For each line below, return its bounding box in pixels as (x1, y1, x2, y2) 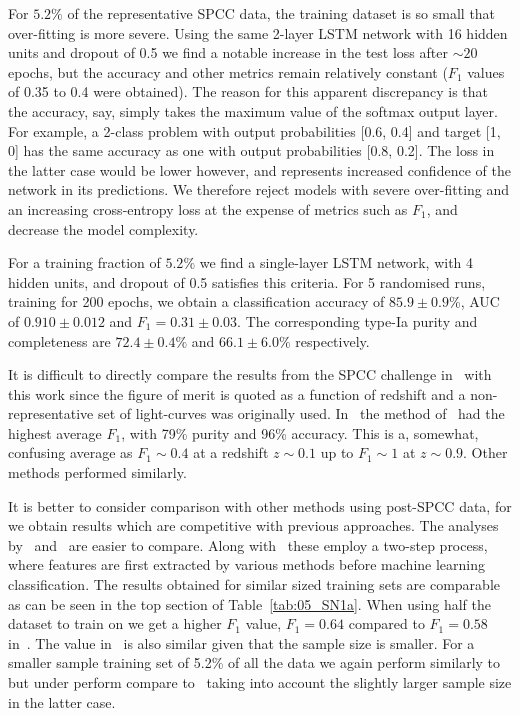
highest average (8, 422, 102, 443)
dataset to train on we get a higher (8, 613, 222, 634)
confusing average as (8, 442, 133, 463)
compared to (348, 613, 425, 634)
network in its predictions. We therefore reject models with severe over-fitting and (8, 179, 510, 200)
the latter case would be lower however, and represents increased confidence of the (8, 159, 511, 180)
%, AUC (449, 291, 500, 312)
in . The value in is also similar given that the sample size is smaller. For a (8, 632, 475, 653)
